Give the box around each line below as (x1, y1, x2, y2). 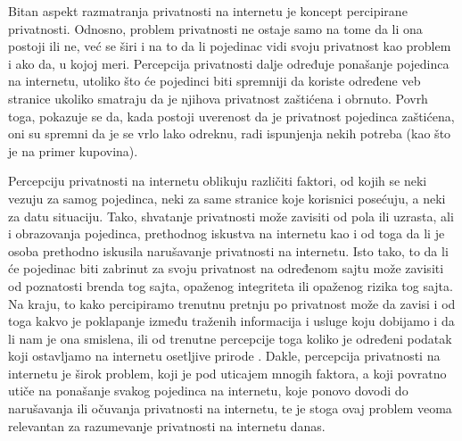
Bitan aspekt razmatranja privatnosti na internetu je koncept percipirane (8, 2, 408, 20)
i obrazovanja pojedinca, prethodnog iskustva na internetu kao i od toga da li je (8, 224, 445, 243)
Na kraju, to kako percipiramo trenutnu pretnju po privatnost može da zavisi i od (8, 294, 456, 312)
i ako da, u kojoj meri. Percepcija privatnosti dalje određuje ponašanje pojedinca (8, 54, 450, 72)
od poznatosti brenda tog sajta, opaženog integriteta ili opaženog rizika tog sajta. (8, 276, 453, 295)
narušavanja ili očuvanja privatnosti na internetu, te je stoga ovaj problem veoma (8, 399, 452, 418)
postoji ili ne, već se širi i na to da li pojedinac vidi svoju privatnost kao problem (8, 37, 451, 55)
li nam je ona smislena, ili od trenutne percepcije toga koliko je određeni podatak (8, 329, 452, 347)
